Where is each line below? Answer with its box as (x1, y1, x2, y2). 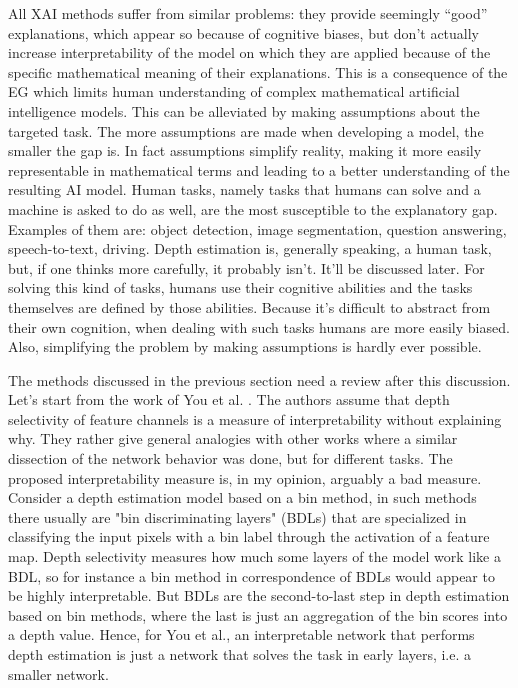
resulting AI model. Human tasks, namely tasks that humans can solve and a (8, 179, 481, 200)
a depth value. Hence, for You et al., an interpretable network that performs (8, 624, 475, 645)
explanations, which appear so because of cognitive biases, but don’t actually (8, 22, 480, 43)
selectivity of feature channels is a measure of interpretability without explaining (8, 408, 502, 429)
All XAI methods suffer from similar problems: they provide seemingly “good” (8, 3, 488, 23)
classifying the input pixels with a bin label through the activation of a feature (8, 526, 490, 547)
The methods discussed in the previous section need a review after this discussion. (8, 369, 511, 390)
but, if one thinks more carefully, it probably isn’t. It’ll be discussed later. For (8, 257, 485, 278)
